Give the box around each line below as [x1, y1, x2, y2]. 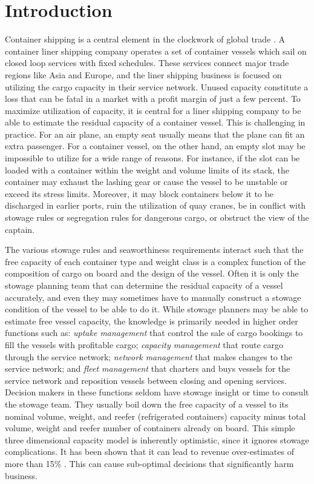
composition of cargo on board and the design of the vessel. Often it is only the [5, 267, 299, 280]
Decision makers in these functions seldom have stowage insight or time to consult [5, 386, 309, 398]
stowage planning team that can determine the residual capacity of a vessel [5, 279, 283, 291]
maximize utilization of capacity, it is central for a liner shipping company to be [5, 104, 301, 116]
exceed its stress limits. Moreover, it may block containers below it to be [5, 187, 273, 200]
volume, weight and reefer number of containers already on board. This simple [5, 422, 295, 434]
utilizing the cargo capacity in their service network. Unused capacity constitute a [5, 80, 309, 93]
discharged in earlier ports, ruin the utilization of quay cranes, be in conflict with [5, 199, 306, 212]
